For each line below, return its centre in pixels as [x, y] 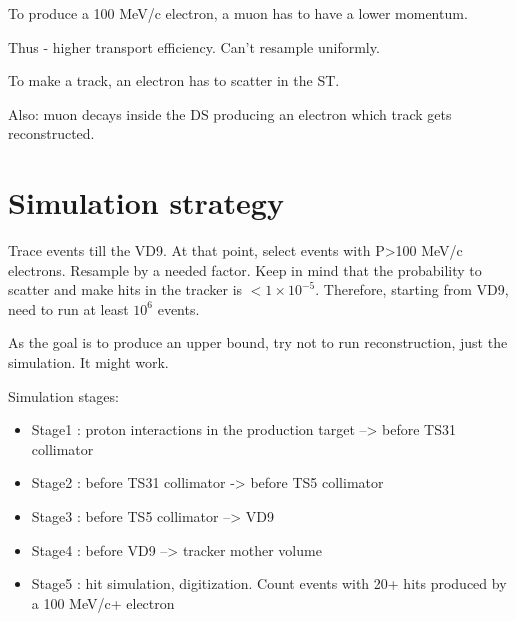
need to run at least [68, 308]
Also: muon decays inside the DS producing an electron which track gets [230, 113]
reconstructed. [51, 133]
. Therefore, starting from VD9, [412, 289]
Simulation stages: [63, 395]
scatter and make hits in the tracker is [125, 289]
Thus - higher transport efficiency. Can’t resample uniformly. [194, 46]
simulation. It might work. [88, 362]
